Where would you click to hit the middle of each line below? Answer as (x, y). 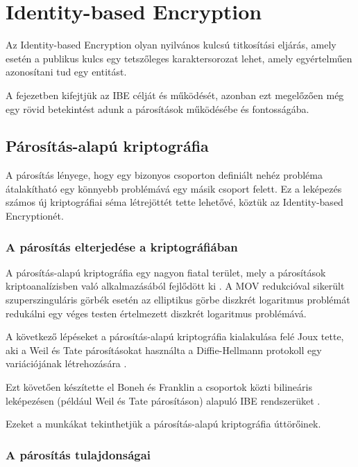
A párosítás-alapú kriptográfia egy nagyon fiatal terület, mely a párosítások (166, 272)
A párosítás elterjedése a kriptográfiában (122, 246)
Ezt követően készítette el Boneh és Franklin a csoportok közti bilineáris (159, 387)
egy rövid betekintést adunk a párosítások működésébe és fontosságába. (157, 108)
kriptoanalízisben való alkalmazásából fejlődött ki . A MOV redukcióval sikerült (175, 286)
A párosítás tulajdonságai (78, 454)
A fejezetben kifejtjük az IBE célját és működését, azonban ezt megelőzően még (175, 95)
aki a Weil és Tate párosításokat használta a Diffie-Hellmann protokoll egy (164, 350)
